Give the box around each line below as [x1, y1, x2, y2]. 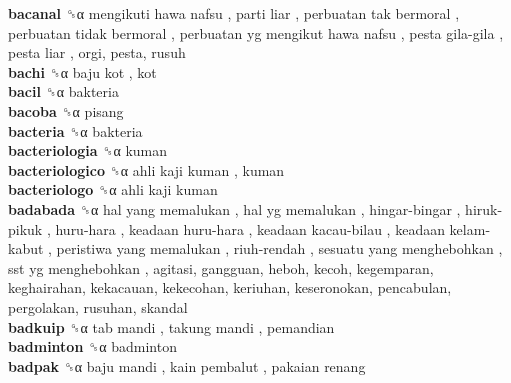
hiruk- [465, 198, 503, 219]
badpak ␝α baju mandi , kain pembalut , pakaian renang [8, 355, 366, 376]
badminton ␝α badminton [8, 336, 177, 357]
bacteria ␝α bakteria [8, 120, 143, 141]
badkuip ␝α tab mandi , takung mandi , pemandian [8, 316, 335, 337]
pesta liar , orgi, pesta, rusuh [8, 42, 186, 63]
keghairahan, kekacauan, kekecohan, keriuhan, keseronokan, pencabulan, [8, 277, 452, 298]
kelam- [449, 218, 491, 239]
